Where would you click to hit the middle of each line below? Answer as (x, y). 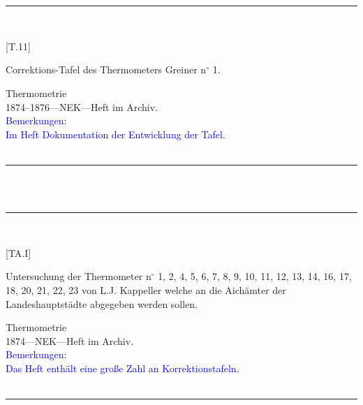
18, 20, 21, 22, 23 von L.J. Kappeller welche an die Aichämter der (146, 289)
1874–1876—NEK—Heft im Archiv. (82, 106)
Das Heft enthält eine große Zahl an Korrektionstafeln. (123, 368)
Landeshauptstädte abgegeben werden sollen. (102, 303)
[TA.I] (18, 252)
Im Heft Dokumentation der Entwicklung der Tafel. (116, 134)
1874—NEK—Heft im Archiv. (70, 340)
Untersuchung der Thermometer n (79, 276)
